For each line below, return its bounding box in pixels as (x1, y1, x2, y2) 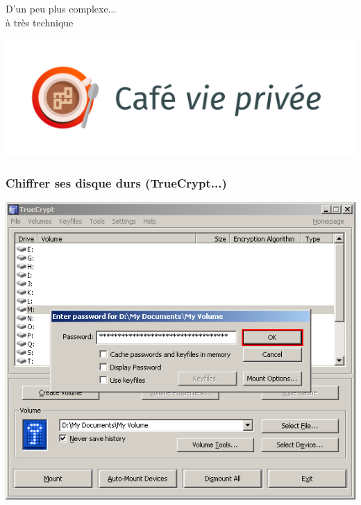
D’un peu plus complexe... (6, 1, 117, 15)
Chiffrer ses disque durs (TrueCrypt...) (6, 174, 227, 192)
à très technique (6, 15, 74, 29)
